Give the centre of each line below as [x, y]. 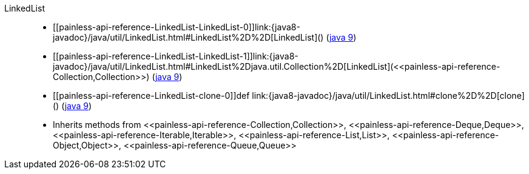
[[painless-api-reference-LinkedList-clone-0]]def [151, 95]
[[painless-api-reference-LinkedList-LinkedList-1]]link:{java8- [176, 56]
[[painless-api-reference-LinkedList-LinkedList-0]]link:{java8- [177, 27]
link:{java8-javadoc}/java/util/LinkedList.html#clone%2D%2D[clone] [388, 95]
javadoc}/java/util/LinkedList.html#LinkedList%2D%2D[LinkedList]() [188, 37]
